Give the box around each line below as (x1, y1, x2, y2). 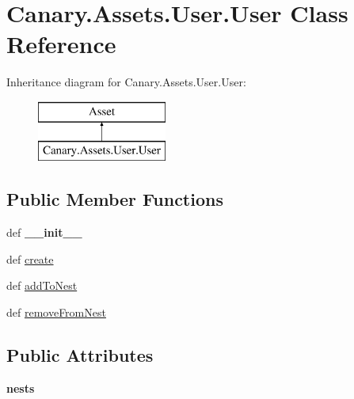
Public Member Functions (6, 187, 223, 211)
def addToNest (6, 277, 78, 294)
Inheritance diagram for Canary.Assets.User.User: (6, 74, 246, 90)
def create (6, 250, 54, 267)
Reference (6, 28, 116, 60)
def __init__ (6, 224, 82, 241)
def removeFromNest (6, 304, 106, 321)
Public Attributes (6, 343, 154, 367)
